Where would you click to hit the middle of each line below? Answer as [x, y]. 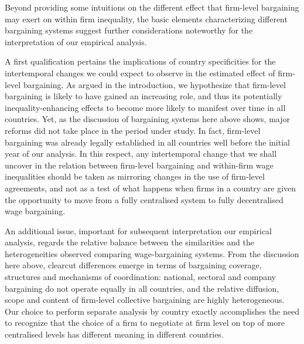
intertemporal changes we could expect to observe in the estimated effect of [140, 72]
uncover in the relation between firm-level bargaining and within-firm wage [139, 165]
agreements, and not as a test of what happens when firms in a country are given [151, 188]
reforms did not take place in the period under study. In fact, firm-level [133, 130]
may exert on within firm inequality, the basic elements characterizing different [146, 18]
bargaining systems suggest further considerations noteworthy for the [129, 30]
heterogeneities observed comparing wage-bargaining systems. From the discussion [152, 253]
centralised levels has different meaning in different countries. [114, 334]
